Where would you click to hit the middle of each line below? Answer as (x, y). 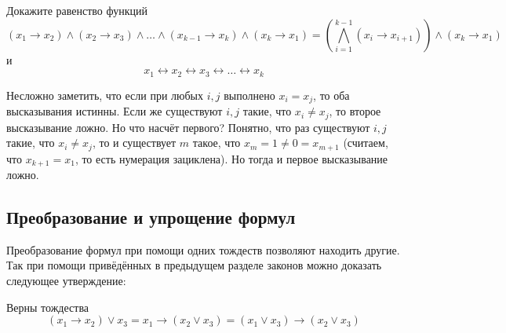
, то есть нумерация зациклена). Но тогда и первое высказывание (231, 158)
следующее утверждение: (66, 281)
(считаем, (366, 143)
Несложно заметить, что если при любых (105, 95)
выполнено (249, 95)
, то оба (331, 95)
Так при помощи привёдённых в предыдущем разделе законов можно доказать (194, 265)
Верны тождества (48, 307)
